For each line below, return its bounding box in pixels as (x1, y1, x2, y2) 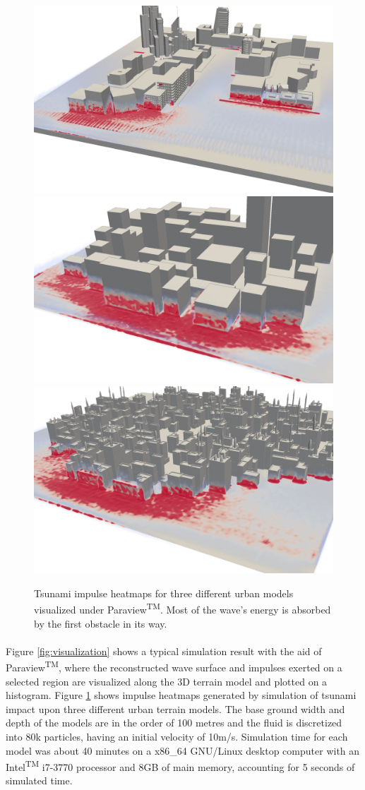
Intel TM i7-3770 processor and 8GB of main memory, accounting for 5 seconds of (6, 758, 355, 774)
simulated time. (6, 773, 73, 788)
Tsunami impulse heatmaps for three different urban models (34, 585, 294, 600)
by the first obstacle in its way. (34, 616, 167, 630)
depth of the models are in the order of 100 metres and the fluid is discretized (6, 715, 342, 730)
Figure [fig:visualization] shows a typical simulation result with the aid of (6, 643, 322, 658)
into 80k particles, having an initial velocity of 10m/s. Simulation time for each (6, 729, 348, 744)
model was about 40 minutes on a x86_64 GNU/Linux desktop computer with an (6, 743, 360, 758)
